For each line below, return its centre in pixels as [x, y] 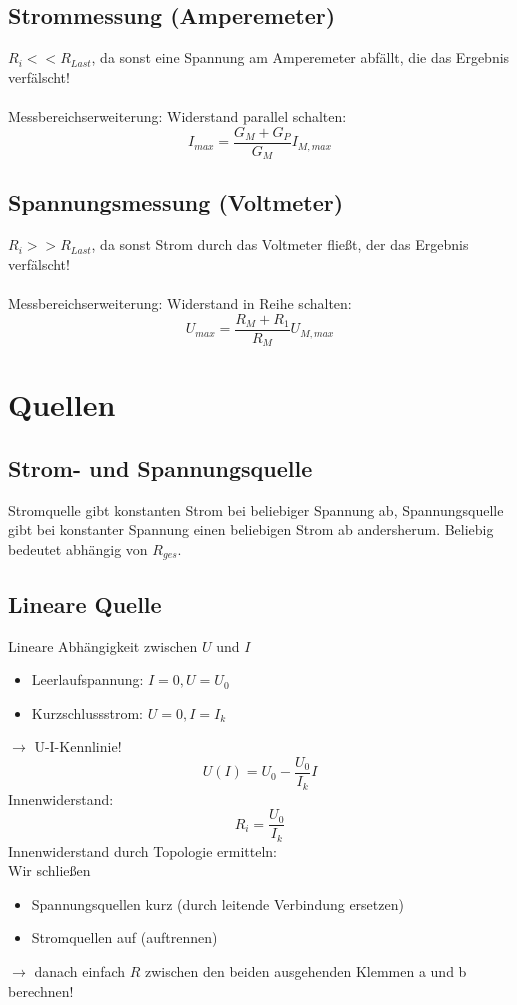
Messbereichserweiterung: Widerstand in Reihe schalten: [180, 303]
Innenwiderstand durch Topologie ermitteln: [142, 850]
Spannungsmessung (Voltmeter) [176, 202]
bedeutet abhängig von [78, 548]
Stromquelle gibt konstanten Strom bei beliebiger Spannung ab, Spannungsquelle [256, 509]
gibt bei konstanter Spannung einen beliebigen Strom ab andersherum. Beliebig [251, 529]
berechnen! [41, 990]
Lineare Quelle [85, 603]
